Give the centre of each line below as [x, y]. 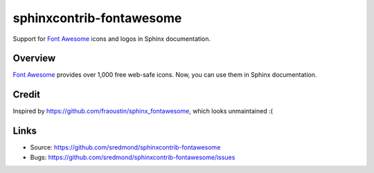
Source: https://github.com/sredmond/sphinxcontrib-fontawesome [125, 147]
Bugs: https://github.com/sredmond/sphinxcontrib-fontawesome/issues [133, 157]
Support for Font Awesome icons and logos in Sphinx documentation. [112, 39]
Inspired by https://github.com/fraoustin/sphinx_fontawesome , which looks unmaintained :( [143, 111]
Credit [27, 94]
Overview [34, 58]
